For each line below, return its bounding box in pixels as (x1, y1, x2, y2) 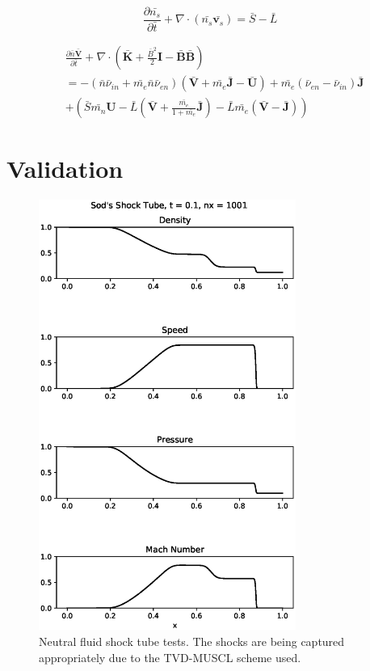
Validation (6, 152, 124, 185)
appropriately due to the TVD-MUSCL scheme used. (39, 648, 301, 665)
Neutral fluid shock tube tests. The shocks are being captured (39, 633, 345, 650)
